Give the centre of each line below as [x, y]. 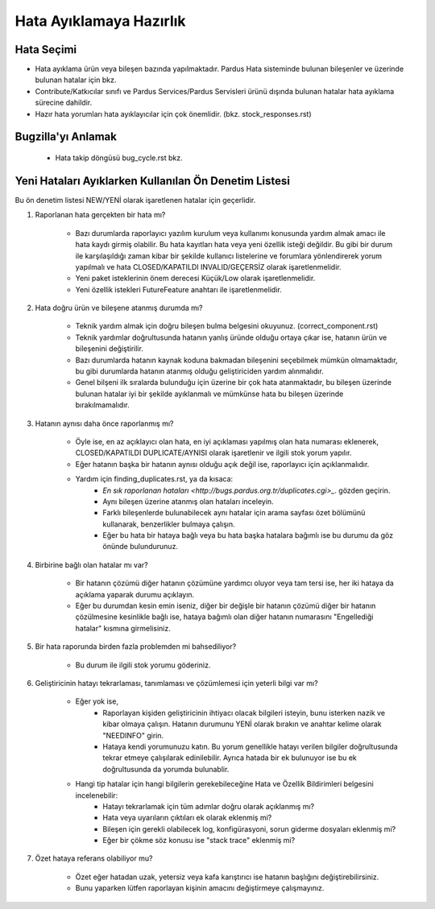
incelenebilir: [97, 795]
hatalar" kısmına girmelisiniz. [123, 628]
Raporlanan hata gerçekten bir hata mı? [100, 215]
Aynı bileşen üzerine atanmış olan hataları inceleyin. [188, 501]
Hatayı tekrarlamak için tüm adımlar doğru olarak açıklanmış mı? [208, 806]
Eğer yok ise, [97, 701]
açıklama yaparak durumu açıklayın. [135, 594]
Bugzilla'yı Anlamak [66, 137]
